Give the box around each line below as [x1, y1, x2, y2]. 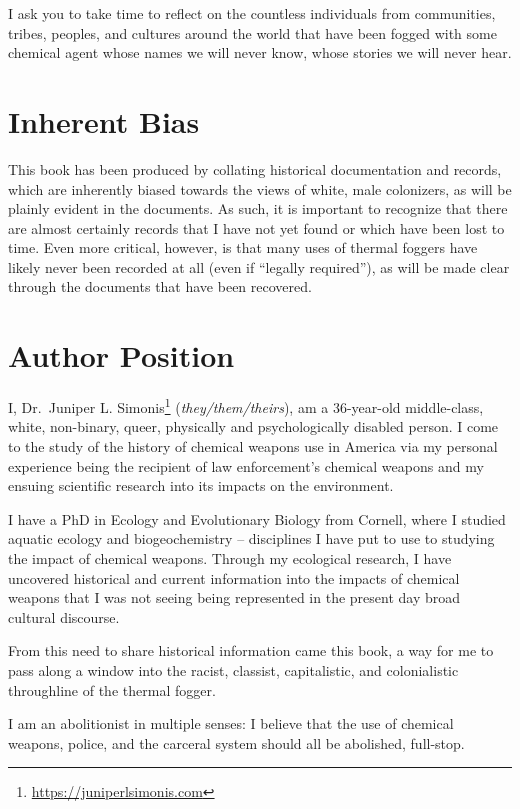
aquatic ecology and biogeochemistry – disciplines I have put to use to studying [8, 528, 495, 549]
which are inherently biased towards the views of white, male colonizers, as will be [8, 178, 512, 199]
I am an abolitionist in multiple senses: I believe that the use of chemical [8, 713, 454, 734]
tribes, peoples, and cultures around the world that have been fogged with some [8, 22, 497, 43]
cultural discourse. [8, 606, 120, 627]
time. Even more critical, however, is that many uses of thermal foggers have [8, 237, 478, 258]
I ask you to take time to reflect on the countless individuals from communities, [8, 3, 496, 23]
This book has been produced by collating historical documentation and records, [8, 158, 502, 179]
